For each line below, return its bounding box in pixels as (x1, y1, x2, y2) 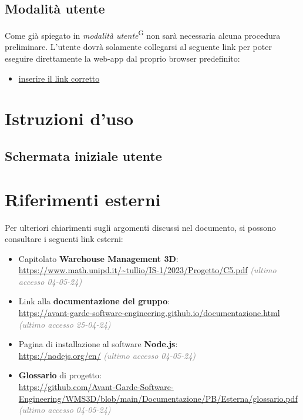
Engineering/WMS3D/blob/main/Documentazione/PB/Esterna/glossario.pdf (18, 392, 298, 404)
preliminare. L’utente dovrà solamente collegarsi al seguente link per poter (5, 41, 272, 53)
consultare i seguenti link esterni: (5, 233, 123, 245)
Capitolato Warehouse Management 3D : (18, 252, 179, 264)
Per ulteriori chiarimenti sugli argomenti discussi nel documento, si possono (5, 221, 276, 233)
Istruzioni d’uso (5, 106, 134, 130)
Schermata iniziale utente (5, 147, 162, 164)
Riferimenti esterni (5, 187, 161, 211)
